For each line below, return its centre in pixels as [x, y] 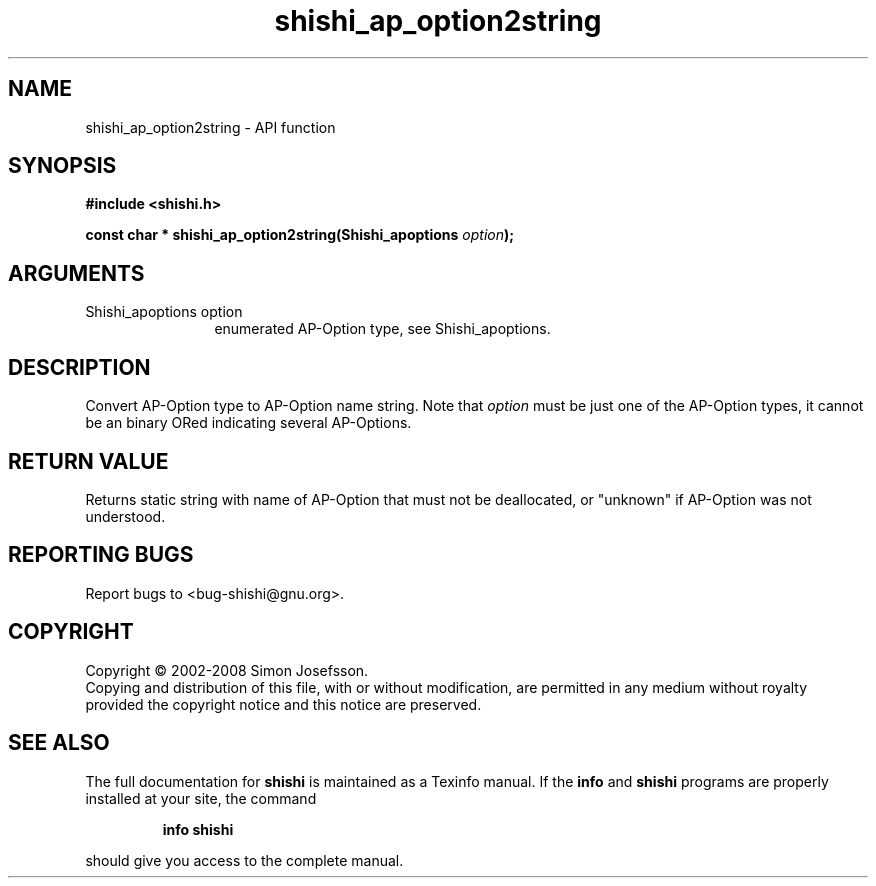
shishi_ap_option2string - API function [210, 127]
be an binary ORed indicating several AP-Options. [248, 423]
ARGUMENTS [76, 273]
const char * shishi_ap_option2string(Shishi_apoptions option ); [300, 235]
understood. [125, 516]
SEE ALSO [59, 743]
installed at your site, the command [201, 798]
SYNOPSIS [62, 166]
